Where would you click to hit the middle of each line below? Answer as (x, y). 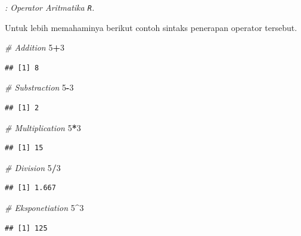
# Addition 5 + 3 (35, 47)
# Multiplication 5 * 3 (43, 127)
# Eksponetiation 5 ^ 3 (44, 207)
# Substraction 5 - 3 (39, 87)
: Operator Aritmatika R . (50, 7)
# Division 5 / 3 (33, 167)
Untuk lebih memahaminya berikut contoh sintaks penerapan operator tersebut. (151, 27)
